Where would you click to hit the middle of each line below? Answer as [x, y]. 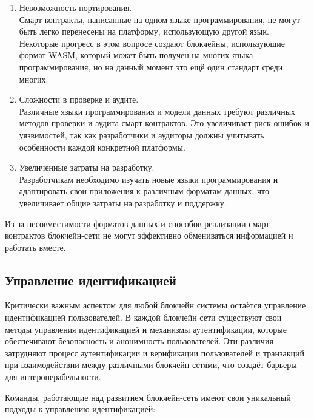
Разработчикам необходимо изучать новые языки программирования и [149, 179]
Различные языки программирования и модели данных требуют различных [157, 111]
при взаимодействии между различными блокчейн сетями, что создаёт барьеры [151, 365]
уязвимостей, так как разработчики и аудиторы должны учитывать [142, 135]
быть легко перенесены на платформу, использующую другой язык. [144, 31]
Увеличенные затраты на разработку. [87, 167]
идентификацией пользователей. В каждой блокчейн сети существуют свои [143, 317]
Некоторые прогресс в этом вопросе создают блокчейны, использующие [152, 43]
